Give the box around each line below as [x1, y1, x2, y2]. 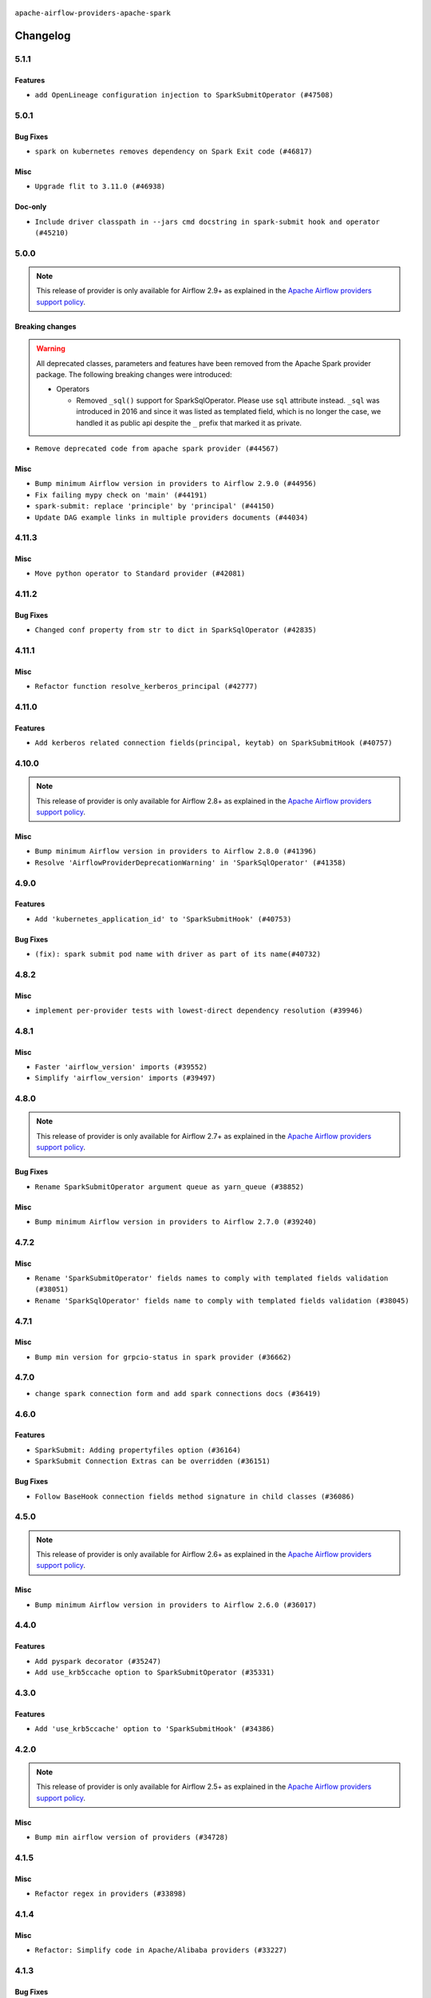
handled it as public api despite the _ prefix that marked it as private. [76, 418, 302, 428]
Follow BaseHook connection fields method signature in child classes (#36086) [34, 1491, 355, 1501]
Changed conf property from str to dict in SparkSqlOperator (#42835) [34, 626, 317, 635]
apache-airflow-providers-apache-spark [14, 9, 171, 18]
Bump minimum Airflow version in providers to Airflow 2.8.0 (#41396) [34, 847, 317, 856]
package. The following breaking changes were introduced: [36, 370, 232, 379]
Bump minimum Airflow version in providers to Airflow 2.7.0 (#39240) [34, 1217, 317, 1226]
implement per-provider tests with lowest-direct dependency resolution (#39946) [34, 1006, 363, 1015]
